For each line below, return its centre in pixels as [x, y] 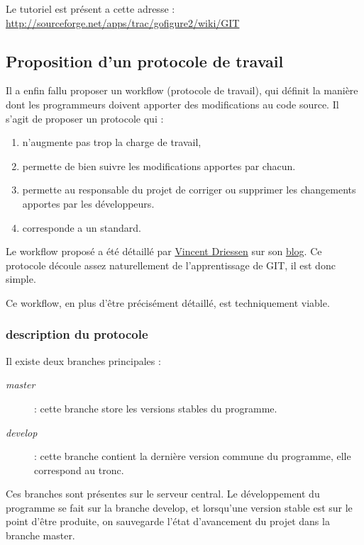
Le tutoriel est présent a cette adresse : [90, 9]
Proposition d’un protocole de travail [145, 61]
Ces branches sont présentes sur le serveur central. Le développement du [163, 494]
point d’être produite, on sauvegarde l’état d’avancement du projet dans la [168, 521]
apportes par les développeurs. [88, 203]
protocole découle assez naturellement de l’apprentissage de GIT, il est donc [171, 265]
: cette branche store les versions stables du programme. [156, 408]
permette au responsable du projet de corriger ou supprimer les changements [189, 190]
